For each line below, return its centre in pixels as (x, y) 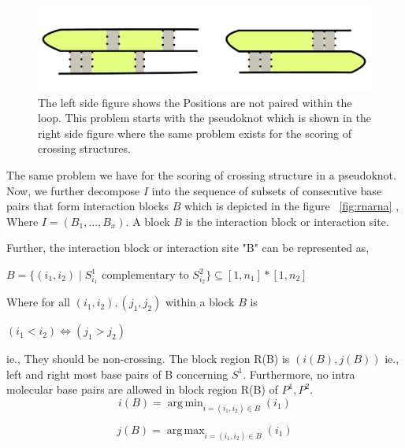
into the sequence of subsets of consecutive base (267, 190)
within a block (200, 302)
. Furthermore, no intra (299, 374)
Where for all (38, 302)
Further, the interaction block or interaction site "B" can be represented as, (188, 248)
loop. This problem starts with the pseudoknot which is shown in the (204, 118)
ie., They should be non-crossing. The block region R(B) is (148, 359)
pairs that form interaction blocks (88, 206)
